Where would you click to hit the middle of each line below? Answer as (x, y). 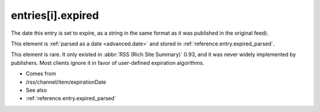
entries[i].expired (55, 15)
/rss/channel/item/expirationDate (66, 82)
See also (36, 90)
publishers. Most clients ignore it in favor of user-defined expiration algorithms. (108, 62)
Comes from (41, 74)
